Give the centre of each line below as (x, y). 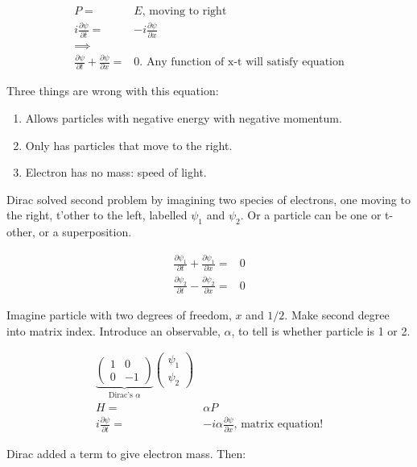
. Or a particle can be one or (311, 215)
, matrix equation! (279, 425)
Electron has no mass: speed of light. (116, 172)
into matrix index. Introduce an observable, (114, 330)
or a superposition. (85, 232)
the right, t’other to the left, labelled (97, 215)
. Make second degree (337, 314)
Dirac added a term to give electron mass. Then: (126, 453)
